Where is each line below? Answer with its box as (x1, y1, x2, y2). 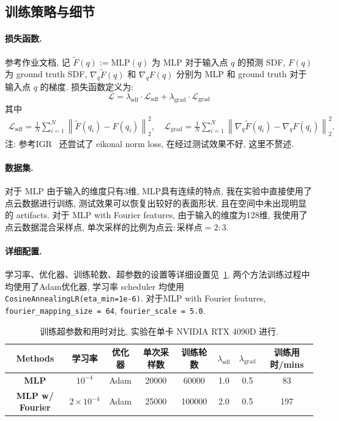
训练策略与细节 (5, 2, 95, 21)
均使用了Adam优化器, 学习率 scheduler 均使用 (5, 279, 184, 292)
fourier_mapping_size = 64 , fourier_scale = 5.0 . (5, 304, 206, 317)
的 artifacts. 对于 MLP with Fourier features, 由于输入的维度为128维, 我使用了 (5, 208, 308, 221)
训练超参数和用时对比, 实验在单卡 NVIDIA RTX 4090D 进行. (40, 324, 278, 337)
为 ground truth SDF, (5, 67, 88, 80)
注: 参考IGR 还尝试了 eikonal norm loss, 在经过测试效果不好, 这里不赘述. (5, 137, 294, 150)
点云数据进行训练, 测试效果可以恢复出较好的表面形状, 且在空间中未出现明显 (5, 196, 307, 209)
